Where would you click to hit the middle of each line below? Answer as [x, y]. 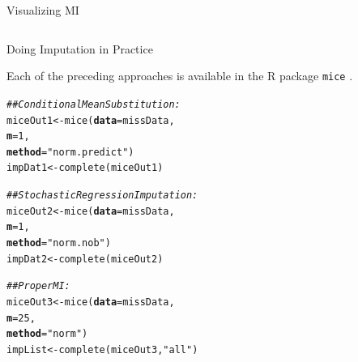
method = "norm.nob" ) [59, 243]
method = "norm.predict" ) [70, 152]
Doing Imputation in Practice [80, 48]
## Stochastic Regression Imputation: [102, 196]
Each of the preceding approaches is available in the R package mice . [180, 76]
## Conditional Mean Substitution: [94, 104]
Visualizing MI [43, 10]
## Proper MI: [38, 286]
